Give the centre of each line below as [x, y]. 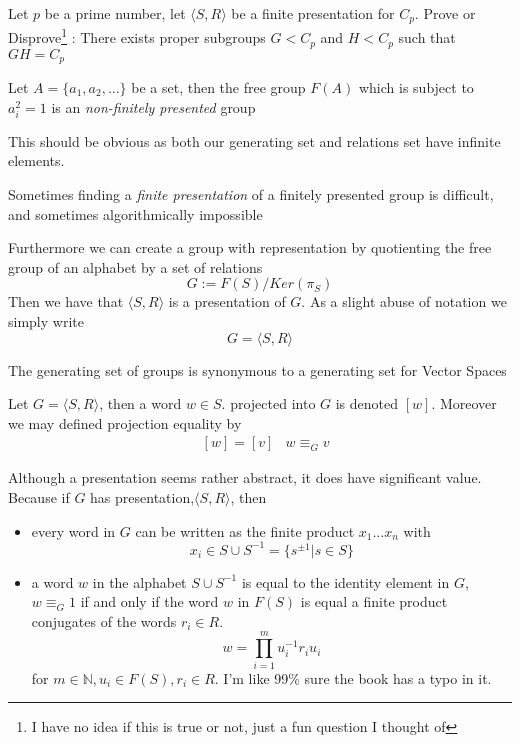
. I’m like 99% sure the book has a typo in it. [353, 677]
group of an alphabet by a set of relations [135, 266]
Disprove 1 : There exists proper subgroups [137, 36]
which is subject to [416, 87]
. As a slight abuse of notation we [404, 301]
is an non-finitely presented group [153, 106]
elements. [36, 160]
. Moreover [464, 403]
